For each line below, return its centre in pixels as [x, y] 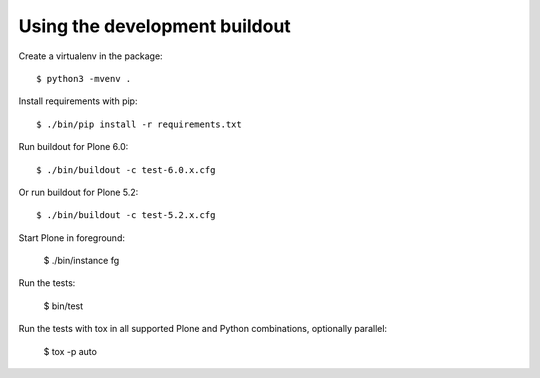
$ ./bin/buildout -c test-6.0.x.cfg [126, 169]
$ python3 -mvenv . [84, 78]
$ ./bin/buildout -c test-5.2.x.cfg [126, 215]
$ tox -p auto [70, 351]
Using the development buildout [155, 26]
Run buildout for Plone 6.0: [73, 147]
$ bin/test [63, 306]
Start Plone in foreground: [71, 237]
